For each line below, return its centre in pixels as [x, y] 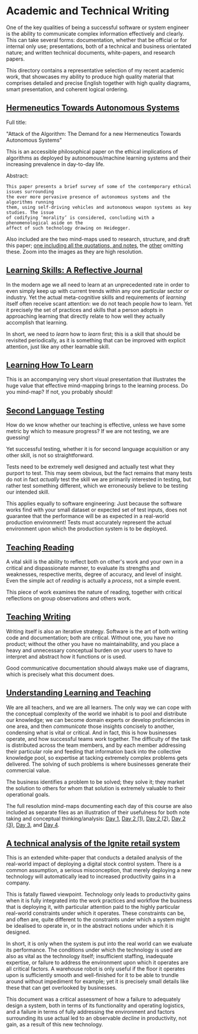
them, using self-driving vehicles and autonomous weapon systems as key [99, 207]
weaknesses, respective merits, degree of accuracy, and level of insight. [94, 574]
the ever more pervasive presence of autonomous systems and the [88, 197]
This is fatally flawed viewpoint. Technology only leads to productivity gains [98, 895]
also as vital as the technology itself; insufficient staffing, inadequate [90, 956]
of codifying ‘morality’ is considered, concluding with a [80, 218]
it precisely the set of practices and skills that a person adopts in [85, 310]
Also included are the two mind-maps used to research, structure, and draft [98, 239]
